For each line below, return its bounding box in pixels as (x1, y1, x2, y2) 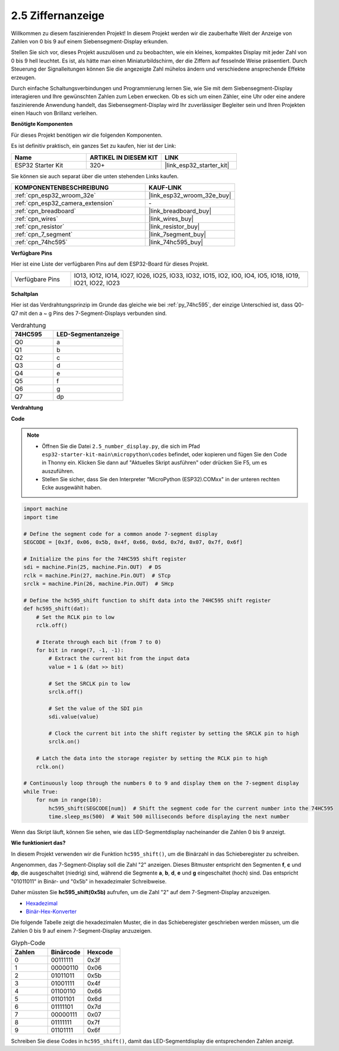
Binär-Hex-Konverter (26, 908, 77, 915)
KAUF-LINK (148, 184, 182, 192)
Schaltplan (11, 290, 39, 297)
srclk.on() (48, 738, 80, 745)
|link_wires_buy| (148, 214, 194, 223)
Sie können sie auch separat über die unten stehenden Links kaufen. (11, 172, 179, 179)
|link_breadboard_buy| (148, 207, 212, 215)
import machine (23, 506, 68, 512)
